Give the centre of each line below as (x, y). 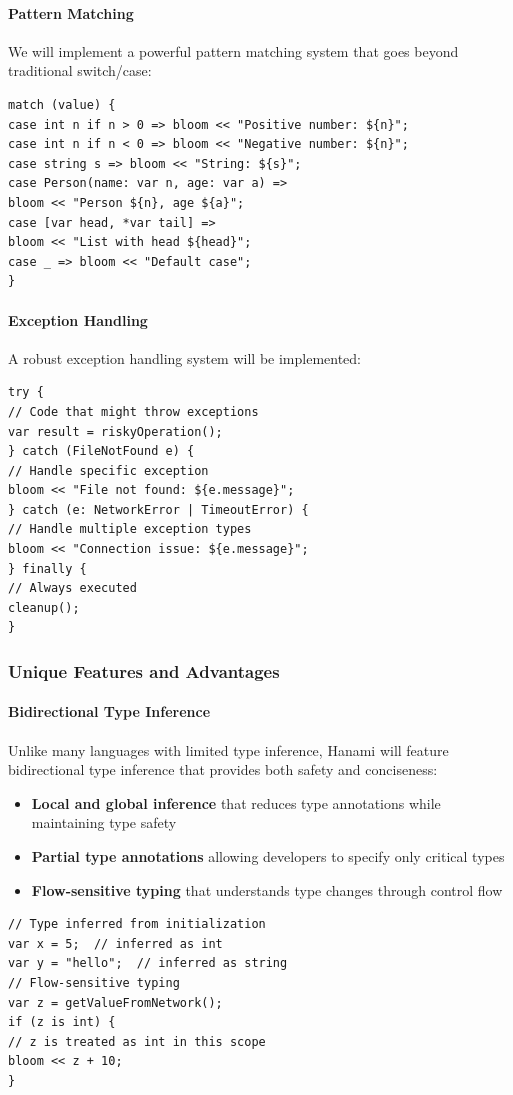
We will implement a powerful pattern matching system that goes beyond (233, 50)
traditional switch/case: (80, 70)
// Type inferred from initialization (137, 924)
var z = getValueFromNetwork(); (115, 1002)
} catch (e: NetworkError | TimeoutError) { (158, 509)
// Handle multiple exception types (130, 529)
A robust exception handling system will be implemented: (184, 357)
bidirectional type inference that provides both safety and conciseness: (223, 769)
